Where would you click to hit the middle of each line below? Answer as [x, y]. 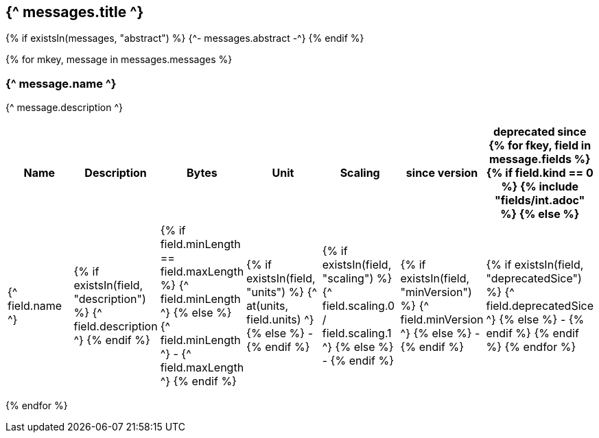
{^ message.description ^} [64, 108]
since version [442, 173]
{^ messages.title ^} [75, 12]
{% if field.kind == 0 [540, 173]
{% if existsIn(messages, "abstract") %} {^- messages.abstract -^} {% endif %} [185, 38]
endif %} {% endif [532, 333]
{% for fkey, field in [540, 146]
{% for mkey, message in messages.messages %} [119, 60]
